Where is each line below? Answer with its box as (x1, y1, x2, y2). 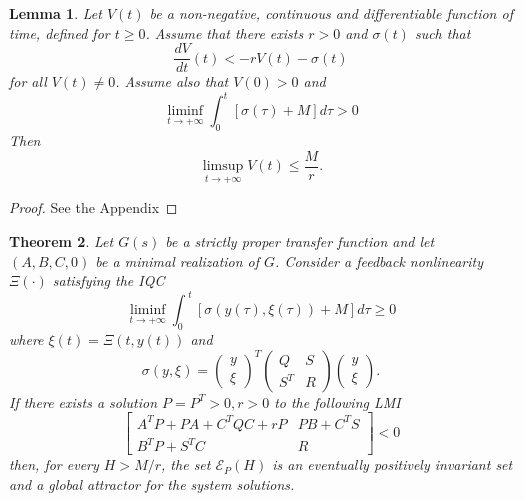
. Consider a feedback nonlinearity (275, 250, 484, 271)
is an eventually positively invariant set (272, 454, 513, 475)
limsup (202, 159, 244, 174)
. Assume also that (115, 71, 229, 92)
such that (414, 22, 471, 43)
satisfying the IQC (52, 270, 165, 291)
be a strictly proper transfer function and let (165, 231, 435, 252)
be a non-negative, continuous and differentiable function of (149, 3, 513, 23)
